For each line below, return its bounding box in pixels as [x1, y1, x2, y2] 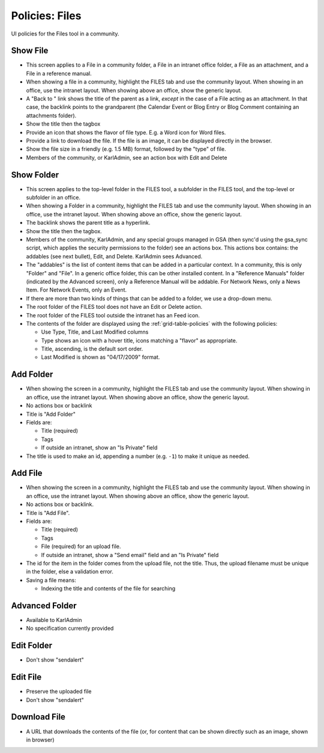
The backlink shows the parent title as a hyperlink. [26, 219, 151, 227]
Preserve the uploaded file [26, 688, 92, 695]
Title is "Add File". [26, 509, 70, 516]
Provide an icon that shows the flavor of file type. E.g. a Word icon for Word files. [26, 129, 226, 136]
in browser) [26, 736, 55, 743]
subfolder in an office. [26, 194, 81, 201]
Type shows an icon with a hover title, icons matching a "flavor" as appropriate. [41, 337, 238, 344]
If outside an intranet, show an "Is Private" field [41, 444, 158, 451]
